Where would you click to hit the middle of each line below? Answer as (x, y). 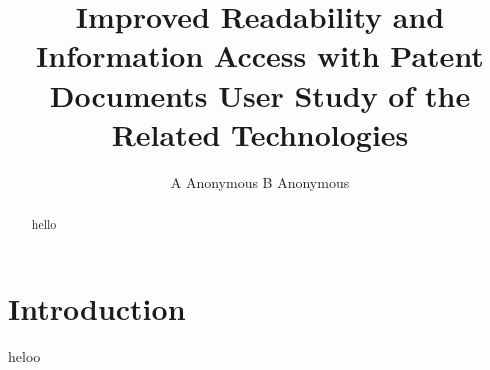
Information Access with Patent (260, 55)
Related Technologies (260, 133)
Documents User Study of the (260, 94)
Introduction (97, 307)
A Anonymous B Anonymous (260, 181)
